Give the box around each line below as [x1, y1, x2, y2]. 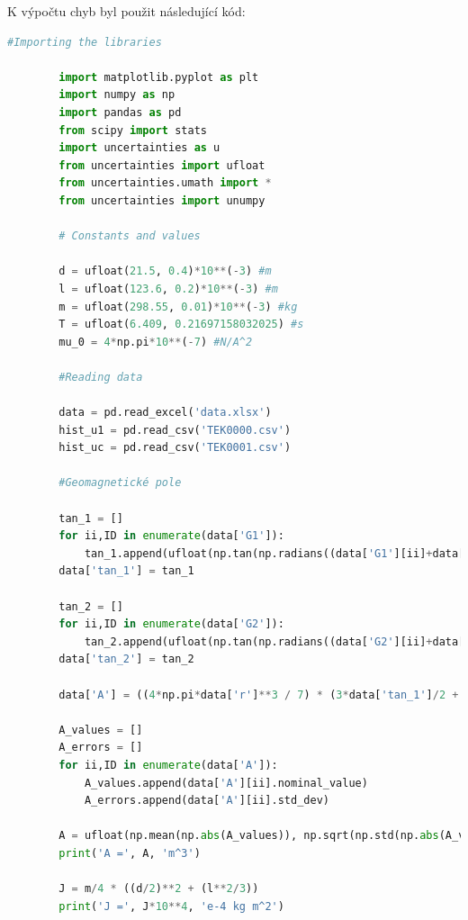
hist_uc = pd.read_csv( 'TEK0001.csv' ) [58, 441, 292, 455]
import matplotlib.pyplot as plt [58, 70, 259, 84]
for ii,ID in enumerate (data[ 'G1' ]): [58, 529, 284, 543]
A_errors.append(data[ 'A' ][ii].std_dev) [84, 794, 329, 807]
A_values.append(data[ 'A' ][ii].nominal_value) [84, 776, 368, 789]
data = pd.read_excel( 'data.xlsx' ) [58, 406, 272, 419]
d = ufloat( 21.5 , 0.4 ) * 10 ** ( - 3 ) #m [58, 265, 272, 278]
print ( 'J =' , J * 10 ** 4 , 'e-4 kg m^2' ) [58, 899, 284, 913]
